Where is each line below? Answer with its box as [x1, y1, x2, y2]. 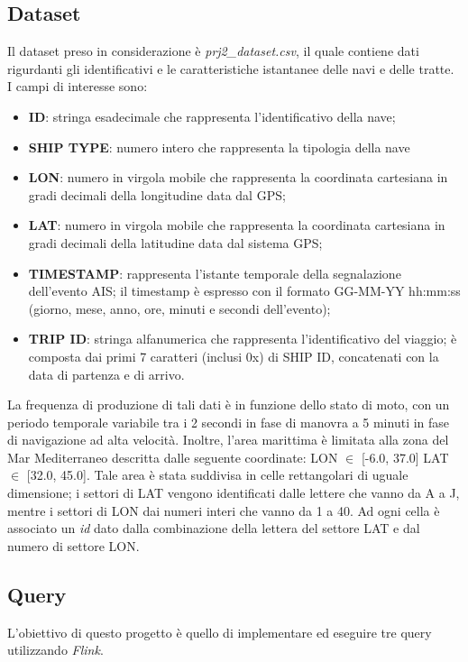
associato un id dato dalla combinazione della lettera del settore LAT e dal [7, 519, 420, 538]
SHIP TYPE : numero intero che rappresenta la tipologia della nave [28, 137, 410, 156]
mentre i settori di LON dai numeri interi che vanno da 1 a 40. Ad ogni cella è [7, 501, 440, 519]
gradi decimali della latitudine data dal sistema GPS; [28, 233, 323, 252]
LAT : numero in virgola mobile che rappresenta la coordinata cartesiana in [28, 216, 445, 234]
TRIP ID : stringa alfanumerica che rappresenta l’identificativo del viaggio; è [28, 329, 457, 348]
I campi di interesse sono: [7, 77, 148, 96]
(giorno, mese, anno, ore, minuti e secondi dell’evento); [28, 299, 331, 317]
